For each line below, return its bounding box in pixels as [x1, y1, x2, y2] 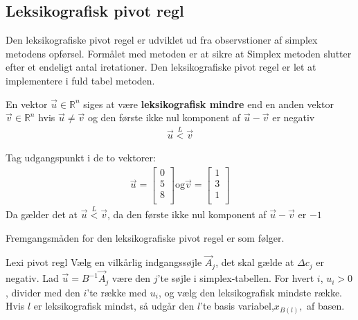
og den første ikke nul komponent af [87, 110, 241, 125]
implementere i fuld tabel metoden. [6, 73, 155, 87]
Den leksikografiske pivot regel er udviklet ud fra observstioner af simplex [6, 33, 318, 47]
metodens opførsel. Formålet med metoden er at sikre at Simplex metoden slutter [6, 46, 352, 60]
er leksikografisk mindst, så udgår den [33, 299, 195, 313]
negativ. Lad [6, 271, 59, 285]
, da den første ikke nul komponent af [107, 206, 267, 221]
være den [111, 271, 151, 285]
